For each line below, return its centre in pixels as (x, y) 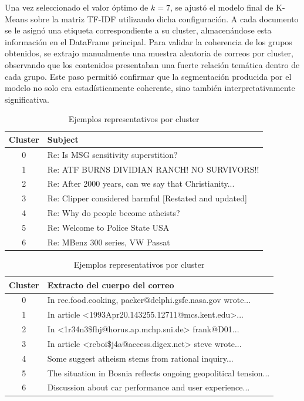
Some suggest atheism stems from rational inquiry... (140, 358)
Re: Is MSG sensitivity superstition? (112, 154)
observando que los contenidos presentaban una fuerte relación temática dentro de (152, 64)
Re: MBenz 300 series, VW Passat (109, 242)
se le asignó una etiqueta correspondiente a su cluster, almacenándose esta (138, 30)
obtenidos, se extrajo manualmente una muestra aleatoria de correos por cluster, (149, 53)
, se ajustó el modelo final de (222, 7)
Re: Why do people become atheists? (114, 213)
